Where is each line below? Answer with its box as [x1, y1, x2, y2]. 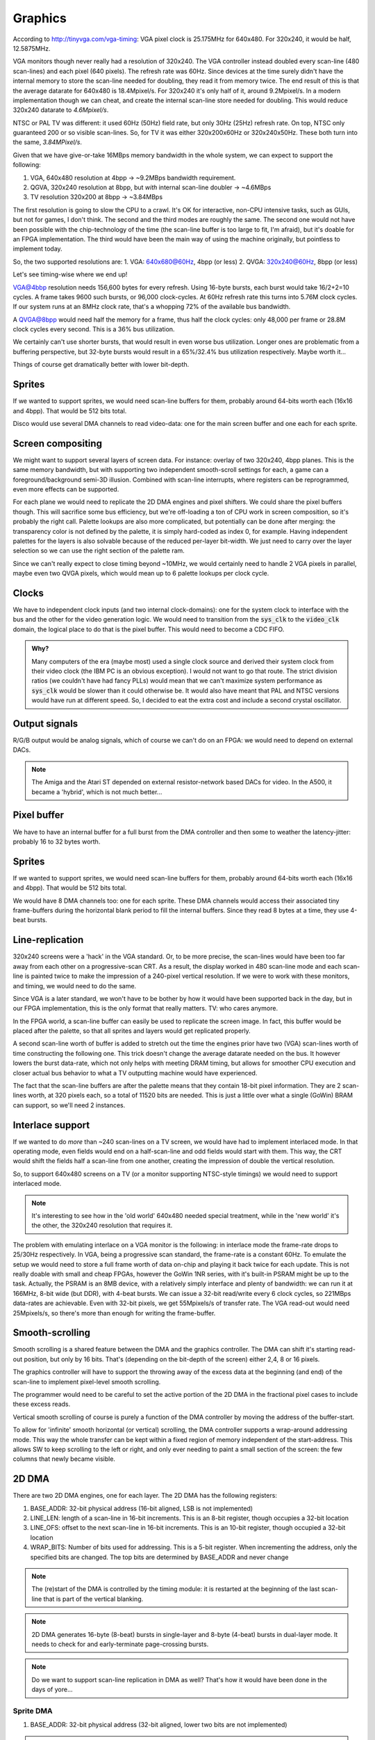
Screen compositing [12, 437, 102, 449]
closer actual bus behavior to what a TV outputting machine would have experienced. [12, 1068, 258, 1077]
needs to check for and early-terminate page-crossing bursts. [31, 1640, 209, 1648]
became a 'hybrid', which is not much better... [31, 787, 162, 796]
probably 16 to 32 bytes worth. [12, 837, 101, 846]
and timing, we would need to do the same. [12, 981, 137, 990]
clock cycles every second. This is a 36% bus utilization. [12, 325, 175, 333]
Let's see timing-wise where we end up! [12, 270, 128, 278]
